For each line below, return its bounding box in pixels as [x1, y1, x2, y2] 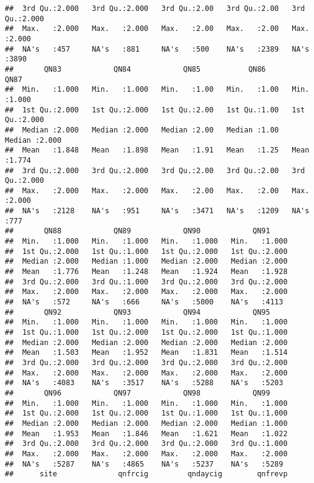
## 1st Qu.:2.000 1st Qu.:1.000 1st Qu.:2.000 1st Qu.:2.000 [5, 247, 288, 256]
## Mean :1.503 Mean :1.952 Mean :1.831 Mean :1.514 [5, 348, 288, 357]
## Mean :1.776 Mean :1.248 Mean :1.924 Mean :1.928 [5, 267, 288, 276]
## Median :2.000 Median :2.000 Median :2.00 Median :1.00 [5, 125, 279, 134]
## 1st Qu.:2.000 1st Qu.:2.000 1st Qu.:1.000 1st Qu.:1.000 [5, 409, 288, 418]
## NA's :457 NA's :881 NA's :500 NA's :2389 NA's [5, 44, 310, 53]
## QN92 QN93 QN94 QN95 [5, 307, 270, 317]
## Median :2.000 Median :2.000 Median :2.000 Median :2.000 [5, 338, 288, 347]
